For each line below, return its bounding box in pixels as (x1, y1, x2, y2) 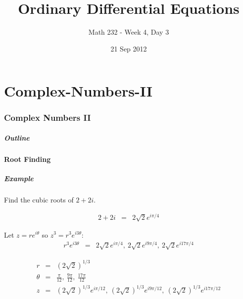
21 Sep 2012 (110, 43, 147, 53)
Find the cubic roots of (4, 195, 74, 205)
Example (4, 173, 34, 184)
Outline (4, 132, 30, 143)
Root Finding (4, 153, 51, 164)
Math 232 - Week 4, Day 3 (88, 27, 169, 37)
